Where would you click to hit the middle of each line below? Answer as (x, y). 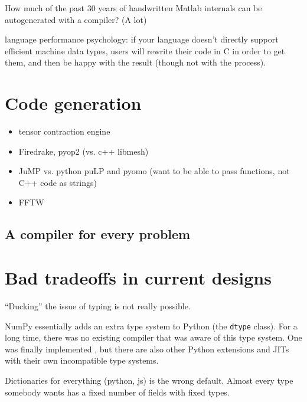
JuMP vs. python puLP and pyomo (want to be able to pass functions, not (154, 171)
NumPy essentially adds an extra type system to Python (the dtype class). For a (151, 326)
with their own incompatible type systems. (82, 360)
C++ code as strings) (58, 182)
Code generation (73, 103)
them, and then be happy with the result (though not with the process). (135, 62)
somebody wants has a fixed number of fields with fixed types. (117, 392)
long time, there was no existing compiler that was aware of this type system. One (153, 337)
